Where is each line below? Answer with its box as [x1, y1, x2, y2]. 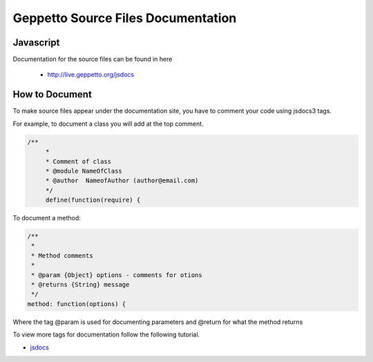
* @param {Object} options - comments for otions [31, 271, 203, 279]
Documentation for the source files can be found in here [12, 55, 173, 64]
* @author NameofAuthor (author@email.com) [45, 177, 199, 184]
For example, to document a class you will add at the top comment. [12, 120, 204, 128]
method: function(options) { [27, 300, 126, 307]
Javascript [12, 37, 60, 48]
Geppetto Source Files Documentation [12, 10, 237, 26]
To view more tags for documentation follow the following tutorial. [12, 330, 200, 339]
